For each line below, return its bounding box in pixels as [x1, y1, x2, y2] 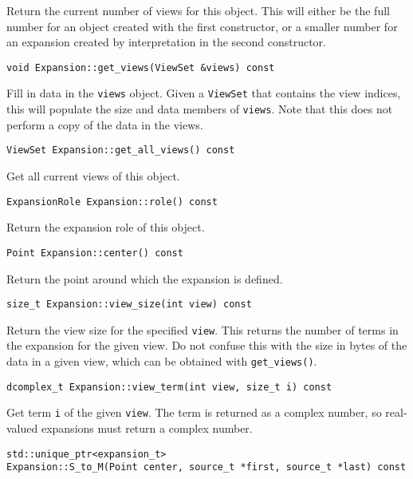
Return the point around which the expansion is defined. [6, 270, 283, 287]
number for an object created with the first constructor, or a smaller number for [6, 18, 398, 34]
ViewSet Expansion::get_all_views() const [6, 144, 235, 156]
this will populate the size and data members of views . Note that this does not [6, 101, 393, 117]
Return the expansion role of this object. [6, 219, 205, 236]
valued [6, 419, 38, 436]
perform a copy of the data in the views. [6, 116, 203, 133]
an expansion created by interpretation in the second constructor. [6, 34, 327, 50]
